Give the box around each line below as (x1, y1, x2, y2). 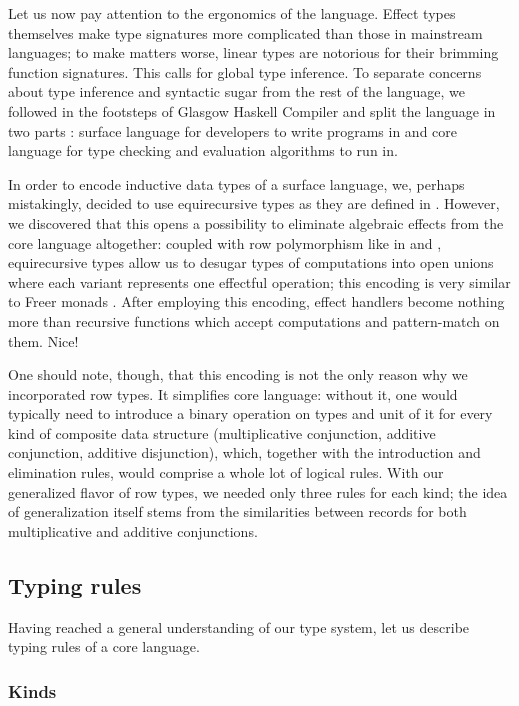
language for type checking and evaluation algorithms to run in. (8, 140, 398, 161)
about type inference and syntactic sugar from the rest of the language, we (8, 81, 465, 102)
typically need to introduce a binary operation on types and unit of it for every (8, 403, 493, 424)
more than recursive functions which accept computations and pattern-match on (8, 310, 500, 331)
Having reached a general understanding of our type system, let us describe (8, 616, 470, 637)
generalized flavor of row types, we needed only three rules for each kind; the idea (8, 481, 508, 502)
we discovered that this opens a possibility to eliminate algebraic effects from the (8, 212, 504, 233)
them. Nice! (8, 330, 79, 351)
